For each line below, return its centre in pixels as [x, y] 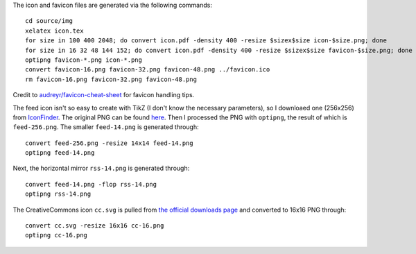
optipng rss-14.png [58, 194]
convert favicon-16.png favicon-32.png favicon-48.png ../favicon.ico [148, 70]
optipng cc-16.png [57, 235]
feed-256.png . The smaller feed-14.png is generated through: [106, 127]
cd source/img [49, 21]
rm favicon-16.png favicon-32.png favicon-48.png [111, 79]
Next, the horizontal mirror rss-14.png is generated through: [101, 168]
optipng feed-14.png [60, 153]
